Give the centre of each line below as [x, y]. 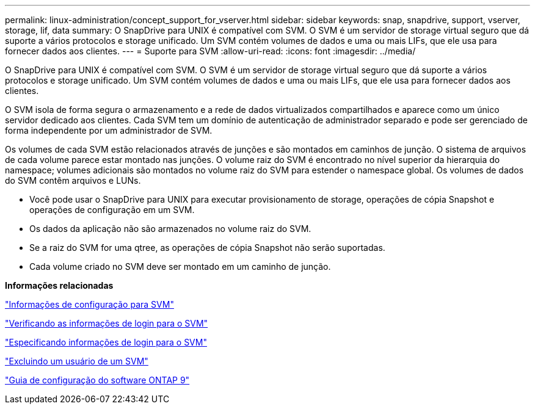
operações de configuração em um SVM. [112, 210]
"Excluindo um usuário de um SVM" [77, 361]
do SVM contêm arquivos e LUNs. [73, 180]
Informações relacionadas [59, 285]
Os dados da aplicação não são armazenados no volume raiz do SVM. [170, 229]
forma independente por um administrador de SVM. [109, 130]
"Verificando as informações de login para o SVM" [107, 323]
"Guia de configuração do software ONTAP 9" [97, 380]
